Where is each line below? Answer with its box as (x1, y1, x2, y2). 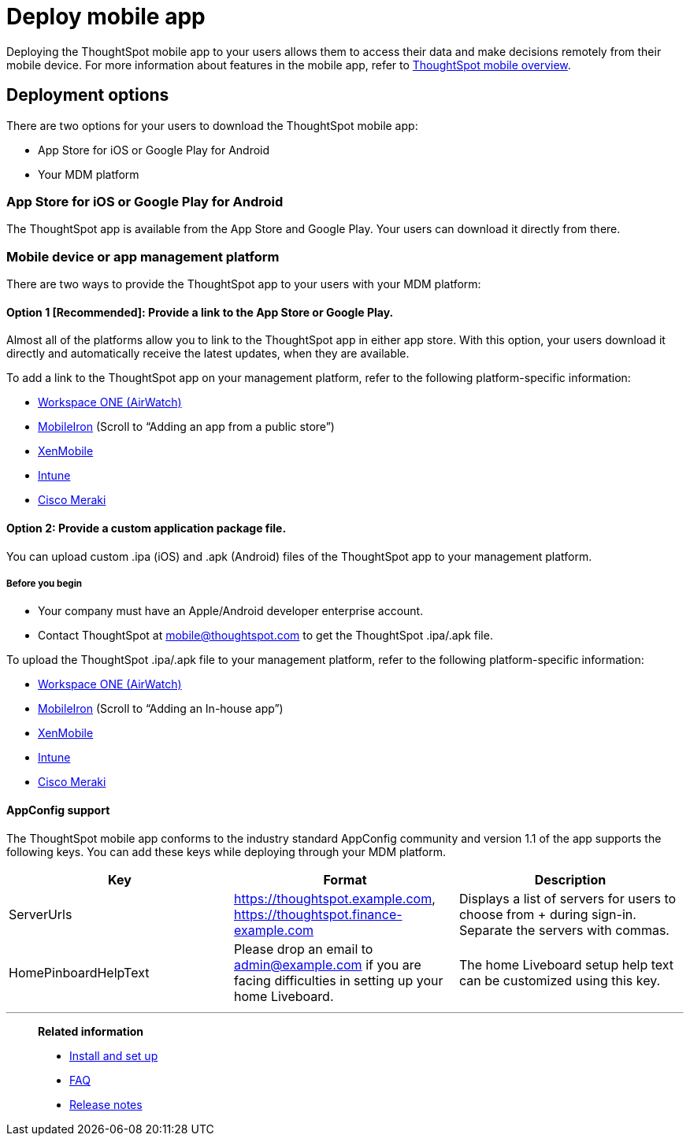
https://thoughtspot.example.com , (233, 890, 436, 907)
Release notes (69, 1097, 143, 1111)
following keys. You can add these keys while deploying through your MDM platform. (6, 844, 447, 858)
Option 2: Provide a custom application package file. (6, 521, 287, 535)
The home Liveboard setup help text (458, 956, 674, 973)
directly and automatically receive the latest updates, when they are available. (6, 347, 410, 361)
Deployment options (6, 85, 169, 106)
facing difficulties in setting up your (233, 972, 443, 988)
